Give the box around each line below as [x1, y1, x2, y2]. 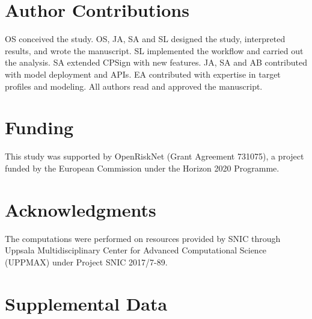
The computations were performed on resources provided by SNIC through [5, 232, 281, 244]
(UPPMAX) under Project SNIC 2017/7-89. [5, 255, 168, 268]
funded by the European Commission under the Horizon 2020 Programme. [5, 161, 280, 174]
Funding [5, 115, 74, 140]
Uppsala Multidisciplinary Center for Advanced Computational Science [5, 244, 267, 256]
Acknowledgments [5, 197, 156, 221]
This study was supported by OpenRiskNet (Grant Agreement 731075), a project [5, 150, 304, 163]
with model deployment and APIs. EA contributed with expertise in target [5, 67, 281, 80]
